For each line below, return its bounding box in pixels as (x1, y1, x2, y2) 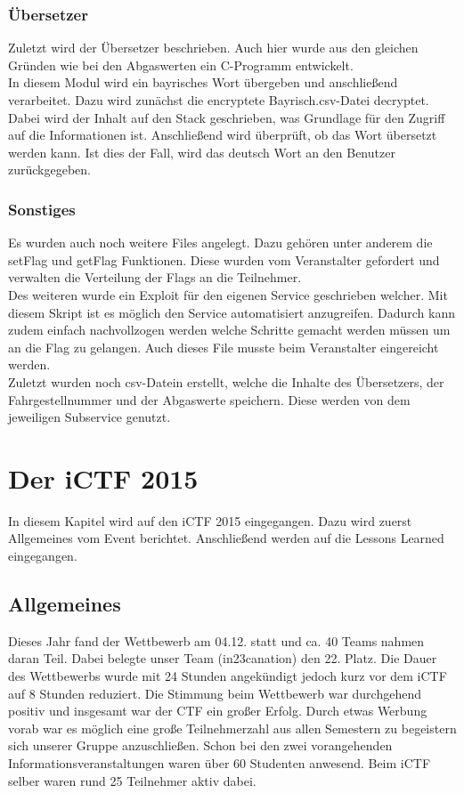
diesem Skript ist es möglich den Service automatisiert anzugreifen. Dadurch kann (8, 303, 455, 321)
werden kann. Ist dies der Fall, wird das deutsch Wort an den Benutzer (8, 142, 395, 161)
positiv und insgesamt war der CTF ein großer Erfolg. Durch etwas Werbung (8, 701, 427, 720)
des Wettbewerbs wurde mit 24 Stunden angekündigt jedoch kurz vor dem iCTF (8, 667, 447, 685)
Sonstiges (8, 198, 76, 220)
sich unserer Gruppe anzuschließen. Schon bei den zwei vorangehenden (8, 736, 393, 755)
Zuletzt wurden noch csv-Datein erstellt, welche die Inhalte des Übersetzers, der (8, 372, 444, 391)
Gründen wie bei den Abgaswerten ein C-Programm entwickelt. (8, 55, 354, 74)
